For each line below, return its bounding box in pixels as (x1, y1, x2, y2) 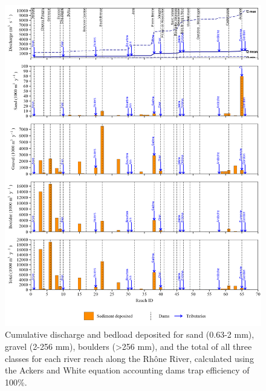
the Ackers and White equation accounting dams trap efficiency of (5, 364, 250, 376)
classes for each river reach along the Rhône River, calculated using (5, 352, 254, 364)
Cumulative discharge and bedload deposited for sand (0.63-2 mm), (5, 328, 255, 341)
